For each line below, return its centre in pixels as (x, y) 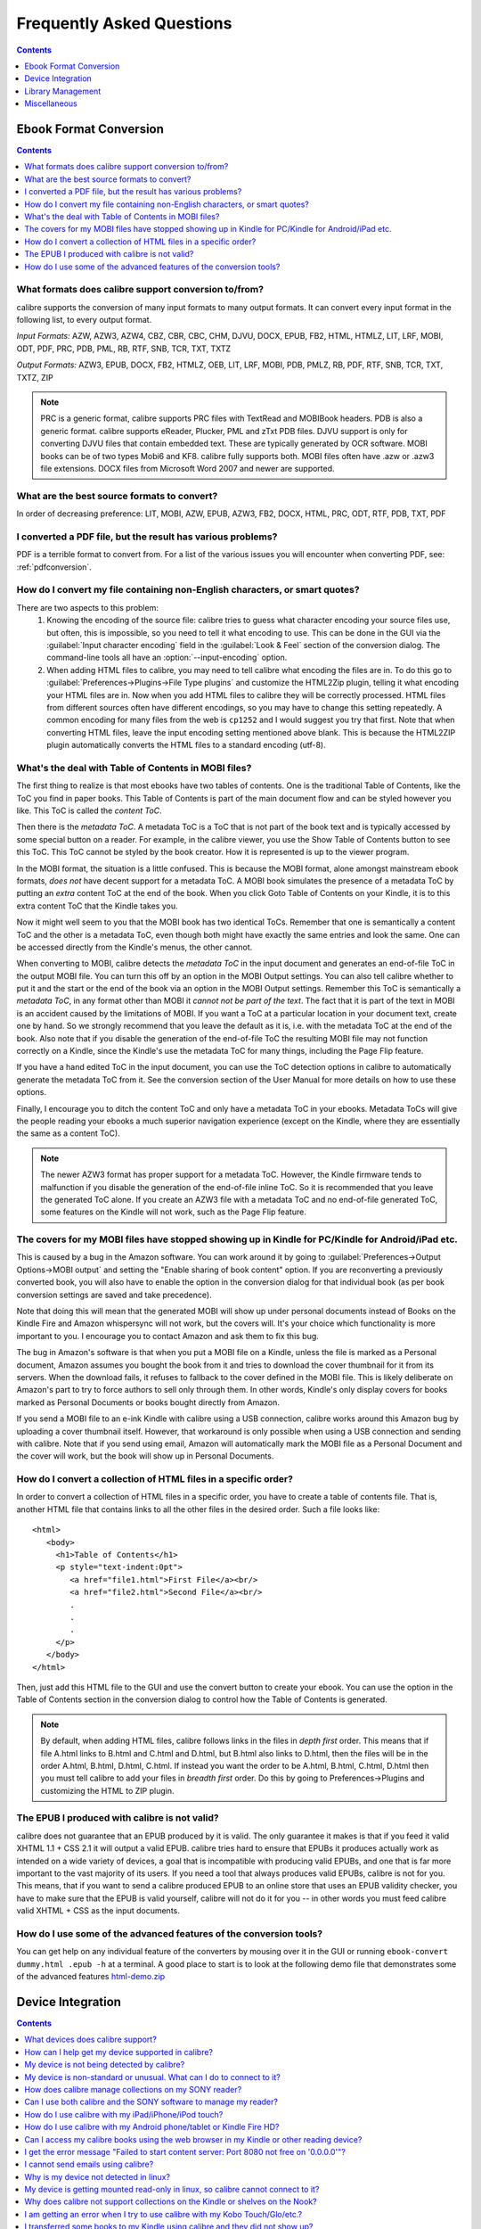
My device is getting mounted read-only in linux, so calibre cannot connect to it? (172, 2190)
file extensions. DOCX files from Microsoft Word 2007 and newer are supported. (188, 468)
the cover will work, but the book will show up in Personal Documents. (145, 1456)
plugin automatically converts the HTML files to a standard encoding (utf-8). (186, 745)
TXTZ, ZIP (35, 377)
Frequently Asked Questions (124, 23)
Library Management (63, 91)
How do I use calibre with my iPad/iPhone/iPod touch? (124, 2114)
